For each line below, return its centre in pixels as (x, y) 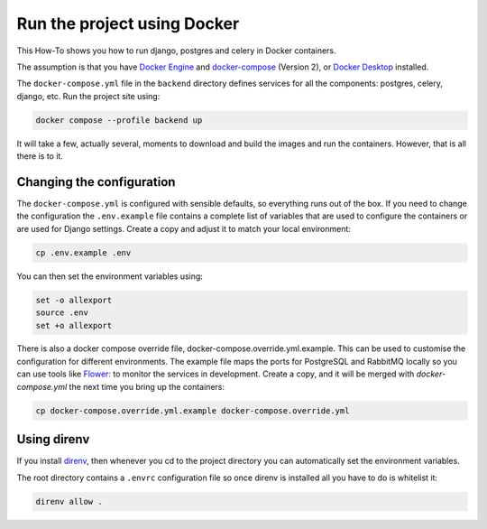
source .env (62, 313)
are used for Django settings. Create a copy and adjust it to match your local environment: (184, 228)
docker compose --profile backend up (119, 120)
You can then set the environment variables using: (110, 276)
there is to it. (40, 156)
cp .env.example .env (83, 252)
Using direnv (53, 439)
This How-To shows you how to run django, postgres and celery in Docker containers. (177, 51)
